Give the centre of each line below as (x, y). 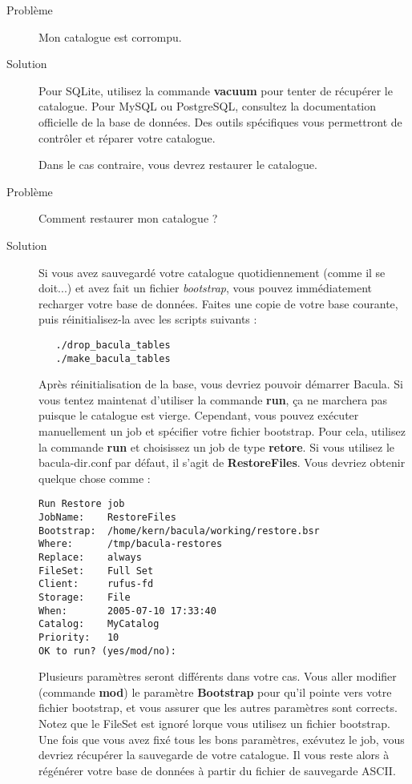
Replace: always (90, 557)
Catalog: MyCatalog (99, 624)
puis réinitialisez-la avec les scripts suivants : (148, 319)
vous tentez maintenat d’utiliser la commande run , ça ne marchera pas (213, 399)
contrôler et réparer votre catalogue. (127, 137)
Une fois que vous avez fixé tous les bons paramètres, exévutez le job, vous (222, 739)
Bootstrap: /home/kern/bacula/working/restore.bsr (179, 531)
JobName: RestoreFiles (107, 518)
